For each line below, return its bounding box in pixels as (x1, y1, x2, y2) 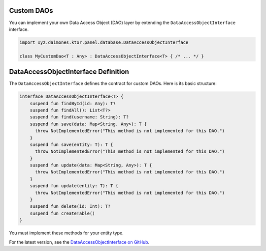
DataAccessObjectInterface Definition (9, 68, 129, 76)
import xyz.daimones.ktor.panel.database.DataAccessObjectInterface (19, 39, 189, 45)
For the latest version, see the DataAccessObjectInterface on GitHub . (9, 239, 150, 245)
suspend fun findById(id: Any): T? (30, 101, 116, 106)
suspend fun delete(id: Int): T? (30, 204, 111, 209)
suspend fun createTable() (30, 210, 96, 216)
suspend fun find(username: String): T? (30, 114, 129, 120)
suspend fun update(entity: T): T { (30, 183, 118, 189)
